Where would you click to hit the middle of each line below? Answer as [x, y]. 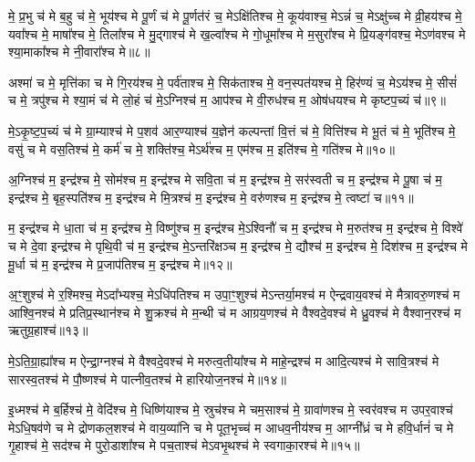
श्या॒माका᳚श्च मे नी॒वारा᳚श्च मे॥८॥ [79, 52]
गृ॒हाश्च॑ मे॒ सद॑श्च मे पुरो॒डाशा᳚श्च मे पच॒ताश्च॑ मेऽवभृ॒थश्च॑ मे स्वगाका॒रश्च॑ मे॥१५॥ [184, 445]
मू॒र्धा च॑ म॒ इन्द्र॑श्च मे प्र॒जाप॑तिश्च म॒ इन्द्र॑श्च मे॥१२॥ [120, 263]
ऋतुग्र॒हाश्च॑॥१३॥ [48, 330]
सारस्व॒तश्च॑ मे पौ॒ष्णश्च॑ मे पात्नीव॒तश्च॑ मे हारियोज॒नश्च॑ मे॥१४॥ [147, 378]
